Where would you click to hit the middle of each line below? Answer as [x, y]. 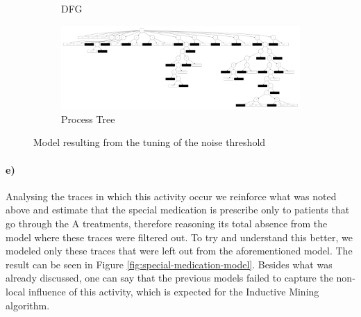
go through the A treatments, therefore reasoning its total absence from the [167, 223]
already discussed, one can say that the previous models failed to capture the [169, 278]
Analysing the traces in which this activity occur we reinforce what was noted [171, 196]
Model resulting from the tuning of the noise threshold [150, 142]
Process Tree [88, 119]
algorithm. [28, 305]
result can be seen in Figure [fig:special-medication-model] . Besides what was [169, 264]
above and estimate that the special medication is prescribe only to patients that [178, 210]
